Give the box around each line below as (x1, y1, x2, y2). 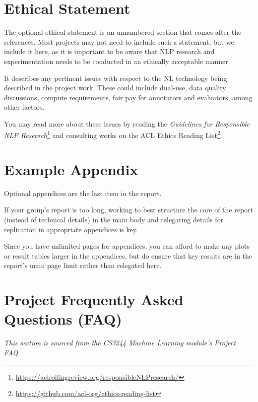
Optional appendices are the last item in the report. (4, 188, 162, 198)
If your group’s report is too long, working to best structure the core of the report (4, 204, 253, 215)
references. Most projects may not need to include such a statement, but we (4, 36, 234, 47)
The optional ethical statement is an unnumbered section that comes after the (4, 27, 242, 37)
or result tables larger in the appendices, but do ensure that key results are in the (4, 250, 253, 261)
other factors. (4, 102, 45, 112)
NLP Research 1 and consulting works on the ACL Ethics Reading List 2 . (4, 129, 222, 140)
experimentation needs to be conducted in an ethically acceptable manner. (4, 56, 230, 66)
